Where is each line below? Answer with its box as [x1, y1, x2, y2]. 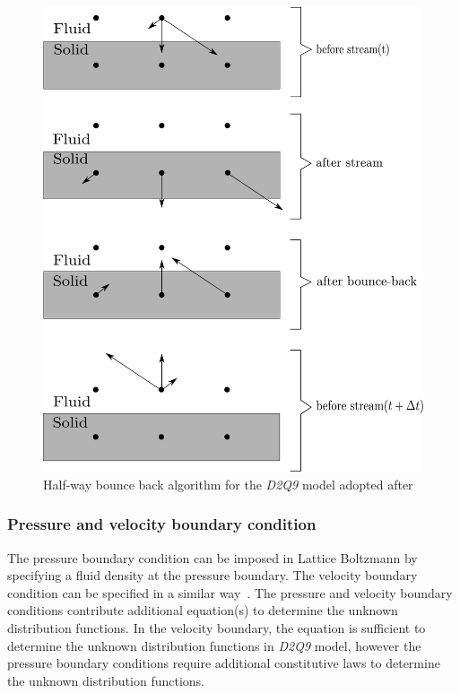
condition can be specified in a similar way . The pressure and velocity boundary [7, 583, 453, 602]
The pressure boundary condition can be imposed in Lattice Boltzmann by [7, 548, 418, 567]
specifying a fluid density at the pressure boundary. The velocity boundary [7, 566, 418, 585]
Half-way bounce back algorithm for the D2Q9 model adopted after [43, 474, 413, 493]
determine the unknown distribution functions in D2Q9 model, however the [7, 636, 421, 654]
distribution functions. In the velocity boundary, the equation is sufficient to [7, 619, 426, 637]
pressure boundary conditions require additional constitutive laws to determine [7, 654, 440, 672]
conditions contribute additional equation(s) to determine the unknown [7, 601, 398, 619]
